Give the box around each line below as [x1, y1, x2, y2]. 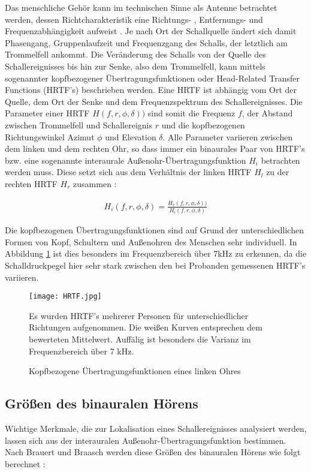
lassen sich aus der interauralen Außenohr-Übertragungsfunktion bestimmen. [5, 434, 286, 446]
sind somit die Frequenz [147, 107, 235, 119]
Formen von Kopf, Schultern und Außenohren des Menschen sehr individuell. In [5, 235, 297, 248]
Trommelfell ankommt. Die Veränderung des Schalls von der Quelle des [5, 48, 266, 61]
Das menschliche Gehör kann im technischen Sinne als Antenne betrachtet [5, 1, 277, 13]
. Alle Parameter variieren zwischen [162, 130, 293, 143]
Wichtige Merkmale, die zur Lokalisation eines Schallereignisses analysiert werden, [5, 422, 307, 435]
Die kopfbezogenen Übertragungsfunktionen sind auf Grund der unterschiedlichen [5, 224, 304, 236]
